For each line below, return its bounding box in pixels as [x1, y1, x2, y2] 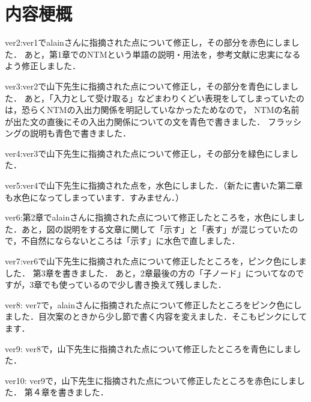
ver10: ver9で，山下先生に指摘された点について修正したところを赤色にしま [5, 374, 297, 386]
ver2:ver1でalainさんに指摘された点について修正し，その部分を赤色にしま [5, 36, 291, 49]
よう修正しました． [5, 59, 80, 72]
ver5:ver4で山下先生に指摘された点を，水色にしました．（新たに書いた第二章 [5, 179, 303, 192]
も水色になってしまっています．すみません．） [5, 190, 184, 203]
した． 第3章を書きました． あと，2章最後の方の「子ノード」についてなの [5, 266, 296, 279]
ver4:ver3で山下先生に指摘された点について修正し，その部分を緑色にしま [5, 147, 290, 159]
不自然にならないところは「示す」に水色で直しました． [21, 234, 240, 247]
